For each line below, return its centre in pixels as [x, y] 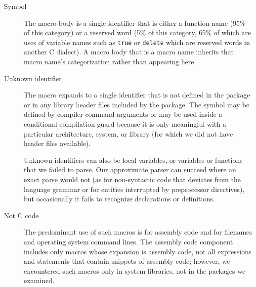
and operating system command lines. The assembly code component [128, 241]
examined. [39, 280]
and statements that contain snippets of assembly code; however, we [127, 261]
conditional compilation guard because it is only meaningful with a [125, 124]
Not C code [21, 215]
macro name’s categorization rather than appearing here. [110, 62]
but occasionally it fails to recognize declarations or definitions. [119, 199]
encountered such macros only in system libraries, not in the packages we [135, 270]
